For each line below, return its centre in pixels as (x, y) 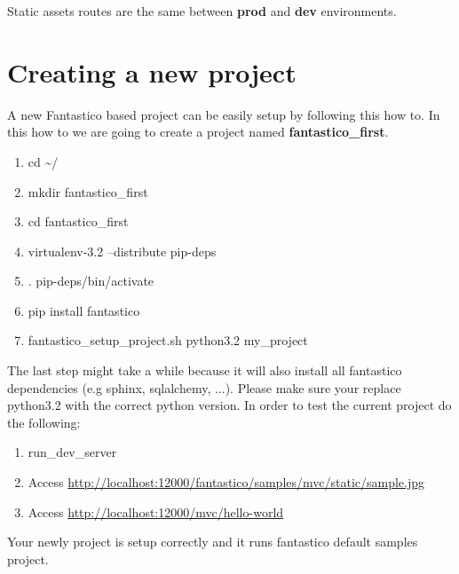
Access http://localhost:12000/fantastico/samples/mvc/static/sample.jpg (226, 482)
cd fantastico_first (78, 221)
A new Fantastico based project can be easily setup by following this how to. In (224, 114)
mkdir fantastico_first (88, 191)
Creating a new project (152, 71)
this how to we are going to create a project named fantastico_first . (198, 132)
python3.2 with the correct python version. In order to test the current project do (229, 405)
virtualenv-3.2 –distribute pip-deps (122, 251)
